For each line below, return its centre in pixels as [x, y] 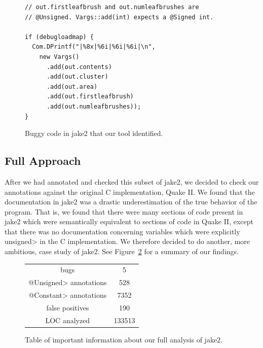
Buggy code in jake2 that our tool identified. [94, 133]
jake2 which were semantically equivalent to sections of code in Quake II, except [129, 221]
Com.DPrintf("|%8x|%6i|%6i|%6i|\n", [94, 47]
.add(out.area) [72, 86]
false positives [68, 307]
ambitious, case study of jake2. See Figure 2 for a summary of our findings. [122, 251]
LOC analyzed [68, 320]
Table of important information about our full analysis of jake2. [124, 339]
